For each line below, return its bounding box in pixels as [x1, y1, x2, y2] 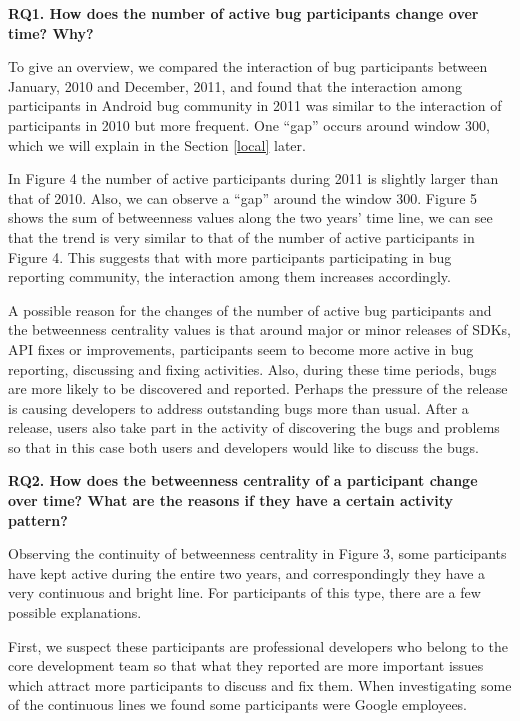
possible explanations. [8, 602, 142, 623]
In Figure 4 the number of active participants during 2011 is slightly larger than [8, 168, 499, 189]
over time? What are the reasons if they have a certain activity [8, 490, 454, 511]
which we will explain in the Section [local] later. [8, 134, 306, 155]
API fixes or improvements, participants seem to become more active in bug [8, 338, 474, 359]
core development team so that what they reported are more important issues [8, 655, 484, 676]
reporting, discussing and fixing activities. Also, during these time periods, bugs [8, 358, 497, 379]
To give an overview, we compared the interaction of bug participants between [8, 56, 488, 77]
